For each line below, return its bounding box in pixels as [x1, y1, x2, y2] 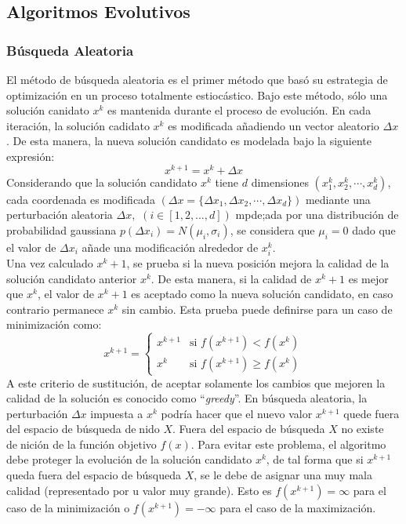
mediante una [305, 191, 371, 207]
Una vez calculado [6, 254, 93, 271]
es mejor [348, 270, 389, 286]
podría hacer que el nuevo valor [161, 405, 313, 421]
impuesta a [90, 405, 143, 421]
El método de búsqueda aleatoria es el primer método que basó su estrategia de [6, 71, 388, 87]
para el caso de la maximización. [219, 499, 376, 515]
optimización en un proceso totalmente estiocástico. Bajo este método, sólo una [6, 86, 388, 103]
